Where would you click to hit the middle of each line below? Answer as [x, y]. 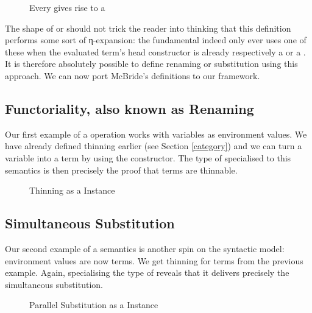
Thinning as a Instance [72, 190]
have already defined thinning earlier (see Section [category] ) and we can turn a [154, 146]
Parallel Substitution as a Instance [94, 305]
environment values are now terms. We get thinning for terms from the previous [154, 260]
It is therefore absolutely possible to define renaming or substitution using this [151, 64]
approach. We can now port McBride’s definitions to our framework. [133, 75]
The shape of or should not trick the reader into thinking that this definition [148, 28]
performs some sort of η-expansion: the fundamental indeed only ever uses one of [156, 40]
